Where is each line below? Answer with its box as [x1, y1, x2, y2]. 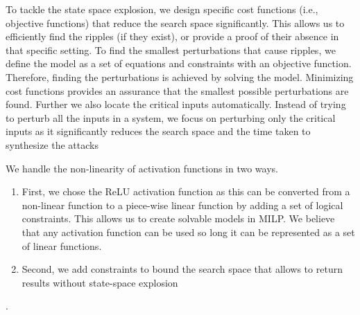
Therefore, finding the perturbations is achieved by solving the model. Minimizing [6, 69, 354, 84]
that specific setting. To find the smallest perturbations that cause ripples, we [6, 42, 336, 57]
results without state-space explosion [22, 275, 178, 289]
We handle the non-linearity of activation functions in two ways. [6, 161, 278, 175]
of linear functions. [22, 238, 102, 253]
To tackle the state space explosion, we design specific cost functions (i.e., [6, 2, 318, 16]
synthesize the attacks [6, 137, 98, 152]
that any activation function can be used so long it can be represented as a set [22, 224, 355, 239]
